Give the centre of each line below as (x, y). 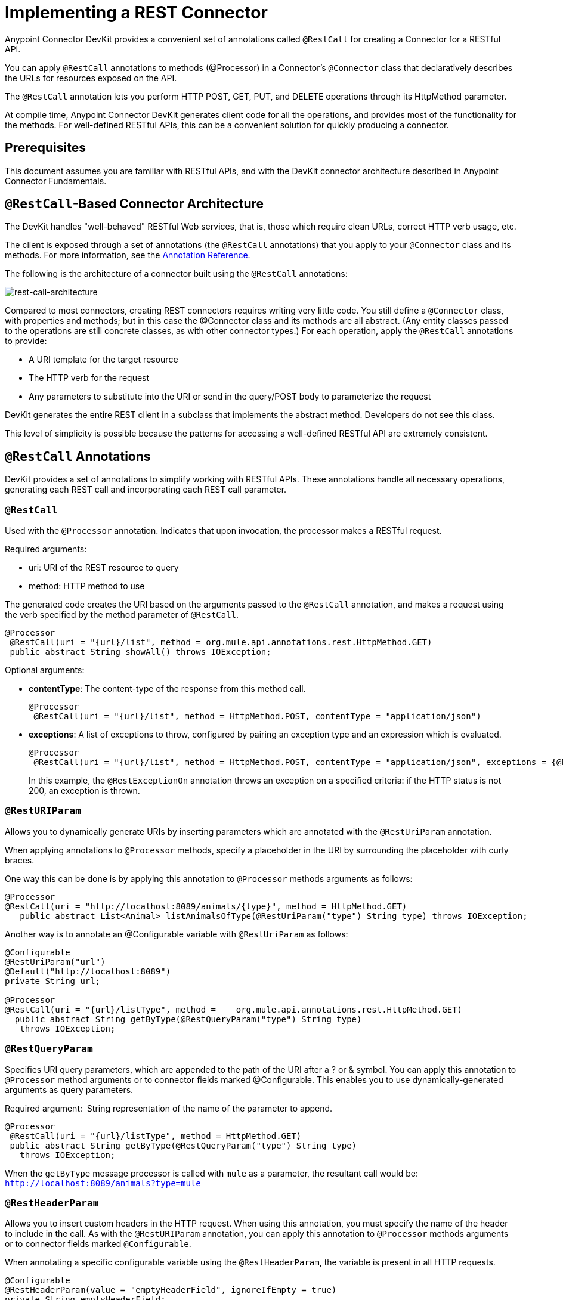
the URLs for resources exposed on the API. (91, 78)
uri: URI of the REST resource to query (104, 568)
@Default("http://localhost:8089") (88, 971)
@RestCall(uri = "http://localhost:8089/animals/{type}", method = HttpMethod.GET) (206, 906)
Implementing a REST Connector (136, 13)
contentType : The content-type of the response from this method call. (167, 689)
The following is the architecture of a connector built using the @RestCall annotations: (176, 274)
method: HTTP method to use (87, 586)
